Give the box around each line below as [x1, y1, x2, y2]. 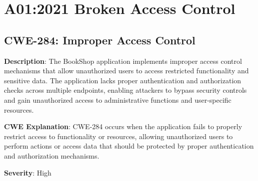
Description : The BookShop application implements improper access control [4, 55, 242, 66]
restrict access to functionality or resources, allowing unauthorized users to [4, 131, 233, 141]
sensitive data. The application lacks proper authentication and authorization [4, 75, 241, 85]
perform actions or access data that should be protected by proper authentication [4, 141, 254, 151]
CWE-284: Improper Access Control [4, 32, 195, 47]
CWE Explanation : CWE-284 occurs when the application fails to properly [4, 121, 242, 132]
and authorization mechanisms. [4, 150, 99, 161]
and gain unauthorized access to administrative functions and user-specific [4, 94, 231, 105]
